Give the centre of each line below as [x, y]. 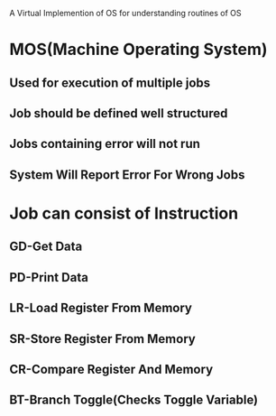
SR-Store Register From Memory [102, 339]
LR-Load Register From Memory [101, 308]
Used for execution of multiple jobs [110, 83]
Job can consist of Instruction [124, 213]
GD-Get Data [46, 247]
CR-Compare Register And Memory [111, 369]
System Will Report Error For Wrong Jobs [127, 175]
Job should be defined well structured [119, 113]
